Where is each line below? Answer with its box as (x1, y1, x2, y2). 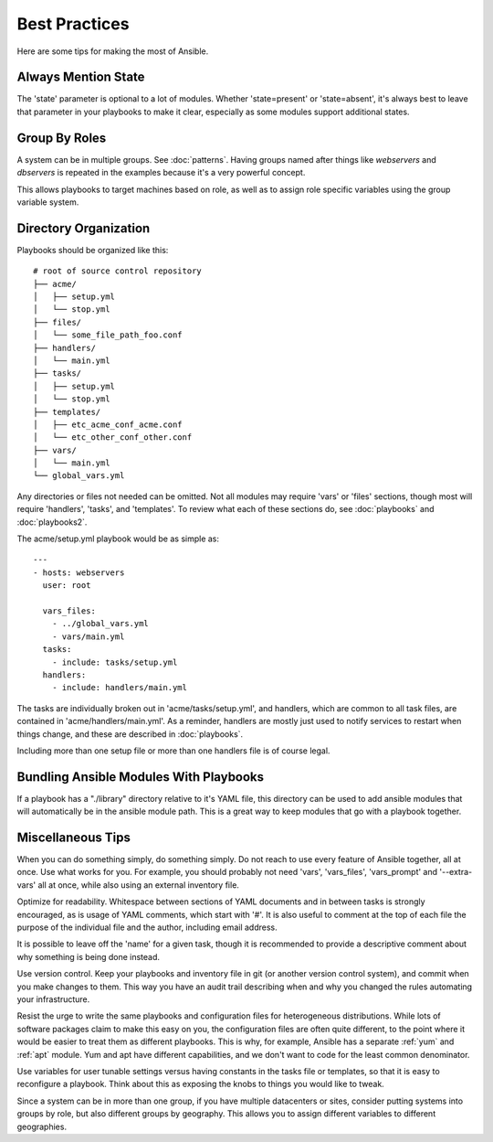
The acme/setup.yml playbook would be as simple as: (16, 533, 219, 544)
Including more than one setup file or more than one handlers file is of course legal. (16, 745, 330, 756)
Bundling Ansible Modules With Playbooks (16, 769, 265, 784)
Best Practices (16, 14, 130, 34)
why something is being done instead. (16, 951, 160, 962)
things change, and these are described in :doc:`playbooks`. (16, 728, 244, 740)
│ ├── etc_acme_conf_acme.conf (33, 419, 183, 430)
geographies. (16, 1121, 68, 1132)
